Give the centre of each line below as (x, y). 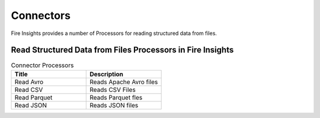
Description (107, 74)
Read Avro (29, 82)
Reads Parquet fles (116, 97)
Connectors (41, 15)
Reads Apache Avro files (124, 82)
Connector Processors (42, 65)
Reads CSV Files (113, 90)
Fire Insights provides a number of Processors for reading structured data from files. (114, 33)
